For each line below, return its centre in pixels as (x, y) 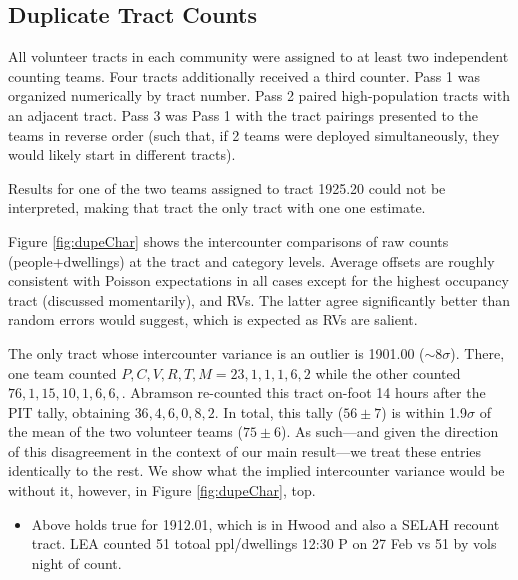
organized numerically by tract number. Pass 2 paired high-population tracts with (259, 95)
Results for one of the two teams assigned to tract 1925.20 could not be (227, 187)
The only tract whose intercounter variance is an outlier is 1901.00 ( (216, 352)
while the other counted (388, 372)
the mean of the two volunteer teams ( (125, 431)
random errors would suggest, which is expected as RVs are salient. (213, 319)
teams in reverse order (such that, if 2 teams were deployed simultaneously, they (254, 134)
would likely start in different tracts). (122, 154)
